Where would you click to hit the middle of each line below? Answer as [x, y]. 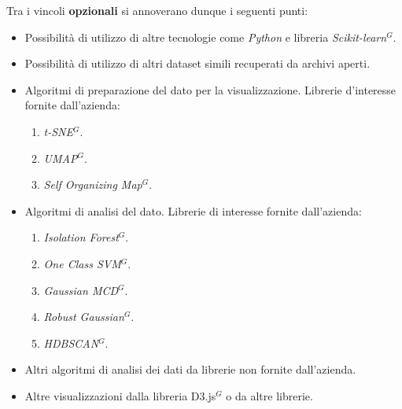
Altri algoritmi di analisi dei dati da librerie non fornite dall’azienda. [190, 369]
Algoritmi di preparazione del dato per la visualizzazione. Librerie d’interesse [210, 89]
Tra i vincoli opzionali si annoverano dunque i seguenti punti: [157, 10]
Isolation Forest [81, 237]
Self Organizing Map [93, 184]
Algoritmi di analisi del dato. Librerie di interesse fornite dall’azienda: [193, 210]
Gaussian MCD [81, 290]
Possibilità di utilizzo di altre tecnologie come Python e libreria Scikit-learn [206, 37]
